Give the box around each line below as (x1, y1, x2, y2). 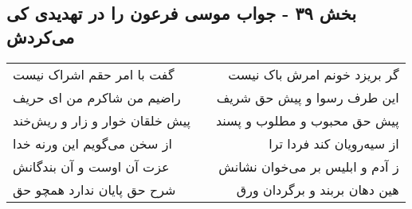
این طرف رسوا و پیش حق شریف (216, 87, 399, 106)
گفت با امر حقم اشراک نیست (13, 64, 175, 83)
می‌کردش (6, 24, 75, 48)
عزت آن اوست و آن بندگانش (13, 157, 170, 176)
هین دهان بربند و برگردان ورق (236, 180, 399, 199)
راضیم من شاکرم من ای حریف (13, 87, 181, 106)
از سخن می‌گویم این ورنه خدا (13, 134, 172, 153)
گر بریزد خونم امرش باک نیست (228, 64, 399, 83)
